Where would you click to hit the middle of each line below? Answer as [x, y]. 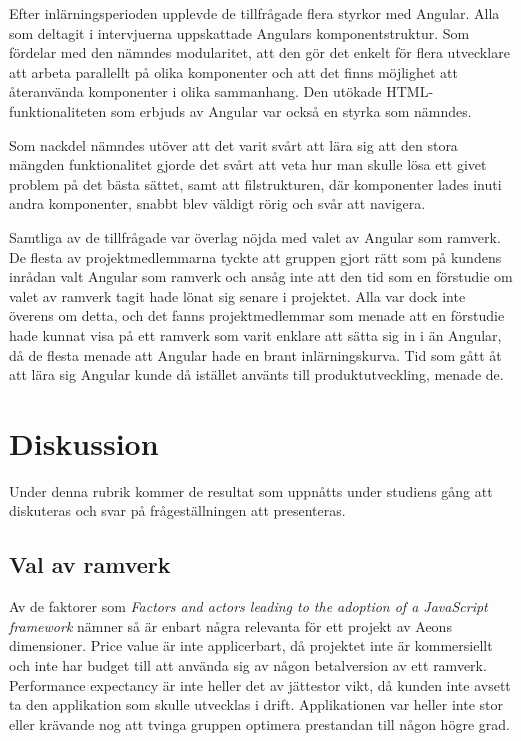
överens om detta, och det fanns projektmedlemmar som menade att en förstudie [257, 315]
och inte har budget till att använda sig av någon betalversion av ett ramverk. [248, 664]
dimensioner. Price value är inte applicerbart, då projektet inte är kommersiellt [251, 645]
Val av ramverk [90, 564]
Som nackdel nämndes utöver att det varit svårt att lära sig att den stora [233, 144]
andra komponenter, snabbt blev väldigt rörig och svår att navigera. [217, 203]
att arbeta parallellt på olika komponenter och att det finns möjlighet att [234, 71]
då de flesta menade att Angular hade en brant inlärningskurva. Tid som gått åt [255, 354]
